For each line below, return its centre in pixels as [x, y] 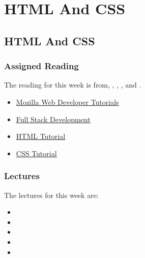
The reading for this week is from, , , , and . [73, 85]
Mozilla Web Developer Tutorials [67, 102]
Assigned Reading [41, 66]
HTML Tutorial [41, 136]
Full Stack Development [53, 119]
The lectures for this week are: [51, 195]
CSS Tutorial [36, 153]
